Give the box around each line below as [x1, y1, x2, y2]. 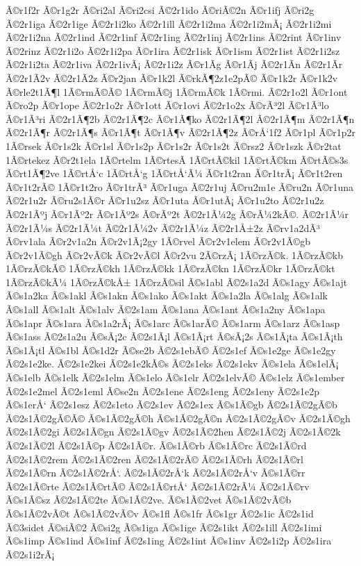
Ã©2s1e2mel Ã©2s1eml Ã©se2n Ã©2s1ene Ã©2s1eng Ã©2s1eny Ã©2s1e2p [6, 383, 319, 398]
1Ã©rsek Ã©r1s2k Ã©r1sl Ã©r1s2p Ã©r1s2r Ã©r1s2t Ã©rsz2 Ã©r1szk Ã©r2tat [6, 138, 342, 153]
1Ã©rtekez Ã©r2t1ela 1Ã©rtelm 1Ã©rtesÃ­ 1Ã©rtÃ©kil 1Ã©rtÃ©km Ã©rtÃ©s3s [6, 152, 349, 167]
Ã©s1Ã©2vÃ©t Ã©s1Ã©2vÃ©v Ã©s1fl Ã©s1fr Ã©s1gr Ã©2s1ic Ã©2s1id [6, 506, 314, 520]
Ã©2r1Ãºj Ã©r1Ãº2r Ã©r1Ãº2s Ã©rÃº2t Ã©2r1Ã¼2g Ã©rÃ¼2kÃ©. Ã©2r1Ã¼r [6, 206, 349, 221]
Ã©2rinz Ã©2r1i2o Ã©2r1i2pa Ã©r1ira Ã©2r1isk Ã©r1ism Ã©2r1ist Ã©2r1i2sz [6, 43, 340, 58]
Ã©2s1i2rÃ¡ [6, 547, 55, 561]
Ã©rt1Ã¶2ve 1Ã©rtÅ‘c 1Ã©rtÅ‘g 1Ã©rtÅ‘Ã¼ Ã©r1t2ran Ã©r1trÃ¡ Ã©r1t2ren [6, 166, 343, 181]
